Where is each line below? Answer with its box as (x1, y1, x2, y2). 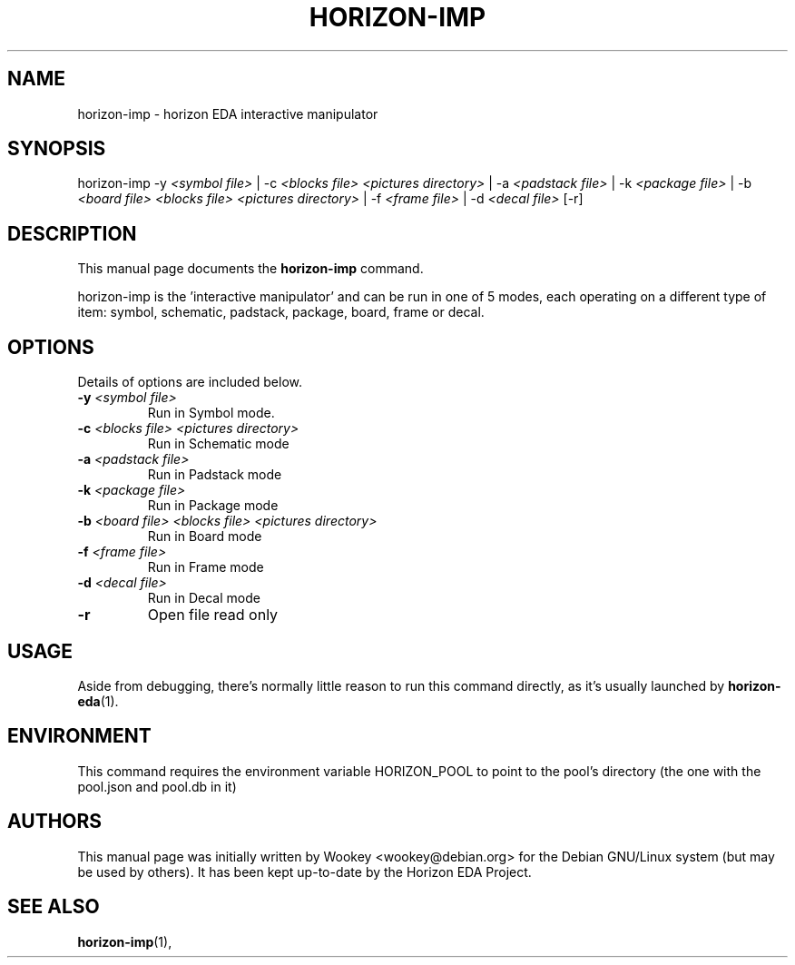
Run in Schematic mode (147, 436, 290, 452)
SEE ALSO (7, 895, 100, 919)
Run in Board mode (147, 528, 262, 545)
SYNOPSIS (7, 137, 106, 161)
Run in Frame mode (147, 559, 264, 576)
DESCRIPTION (7, 222, 137, 245)
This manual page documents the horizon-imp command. (77, 261, 424, 277)
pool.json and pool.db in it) (77, 778, 237, 794)
